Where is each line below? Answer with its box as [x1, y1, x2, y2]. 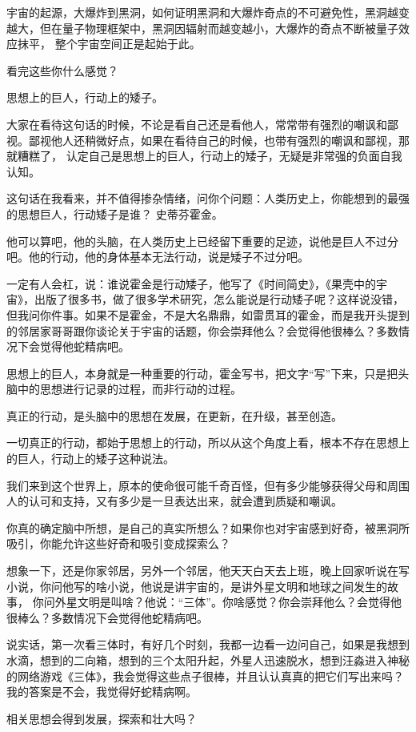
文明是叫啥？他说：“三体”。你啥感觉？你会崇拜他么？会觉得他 [77, 593, 402, 610]
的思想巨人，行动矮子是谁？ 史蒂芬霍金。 [6, 205, 223, 222]
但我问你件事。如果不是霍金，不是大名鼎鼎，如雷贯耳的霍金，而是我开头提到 [6, 306, 410, 323]
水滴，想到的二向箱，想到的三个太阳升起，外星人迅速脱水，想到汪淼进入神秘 [6, 652, 410, 668]
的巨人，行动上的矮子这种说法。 [6, 450, 174, 467]
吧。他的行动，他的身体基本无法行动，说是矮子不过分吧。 [6, 248, 309, 265]
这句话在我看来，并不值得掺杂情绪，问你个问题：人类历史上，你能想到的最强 [6, 190, 410, 207]
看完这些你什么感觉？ [6, 62, 118, 78]
